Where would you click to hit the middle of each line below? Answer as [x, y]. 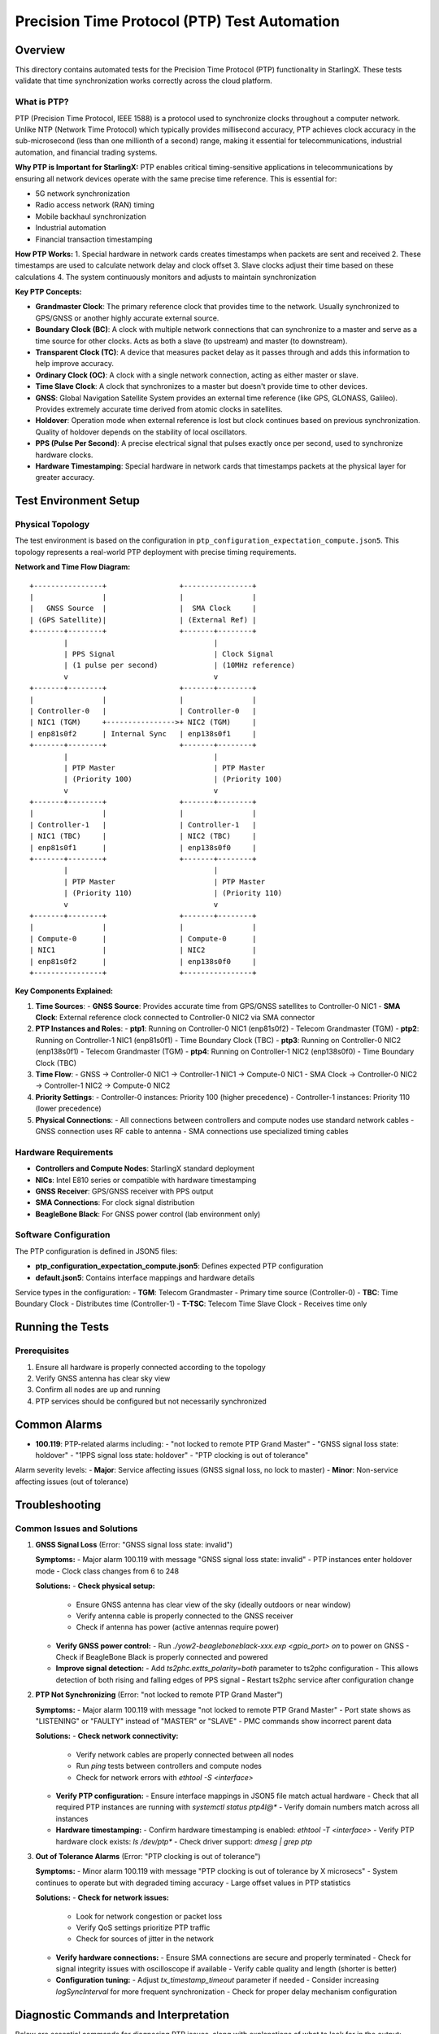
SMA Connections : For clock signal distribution [115, 1203]
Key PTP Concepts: [48, 292]
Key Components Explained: [64, 991]
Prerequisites [42, 1351]
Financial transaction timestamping [94, 239]
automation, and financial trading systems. [86, 152]
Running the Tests [62, 1327]
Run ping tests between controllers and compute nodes [169, 1766]
